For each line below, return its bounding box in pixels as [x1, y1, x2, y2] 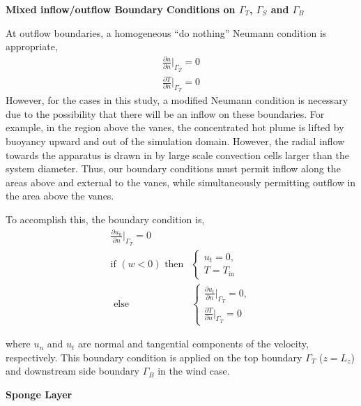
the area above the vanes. [6, 188, 114, 203]
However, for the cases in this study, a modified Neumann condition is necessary [6, 93, 348, 107]
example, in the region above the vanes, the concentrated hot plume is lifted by [6, 120, 344, 135]
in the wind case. [158, 363, 230, 378]
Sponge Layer [6, 386, 72, 401]
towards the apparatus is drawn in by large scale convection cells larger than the [6, 147, 349, 162]
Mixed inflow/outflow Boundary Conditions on [6, 2, 236, 16]
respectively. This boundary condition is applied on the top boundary [6, 349, 302, 364]
